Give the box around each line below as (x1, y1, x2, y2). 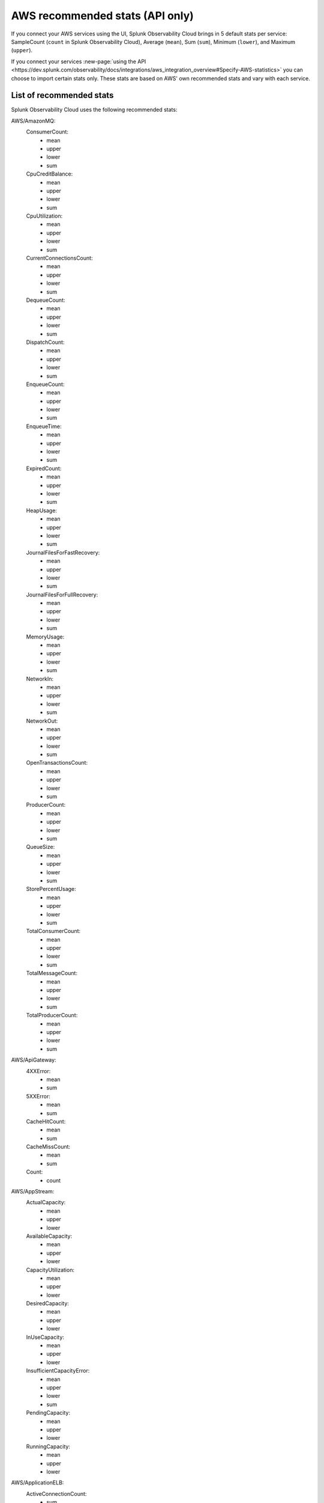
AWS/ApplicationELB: (11, 1479, 64, 1486)
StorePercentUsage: (26, 886, 76, 893)
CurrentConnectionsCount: (26, 254, 93, 262)
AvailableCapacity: (26, 1232, 72, 1240)
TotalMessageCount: (26, 970, 78, 977)
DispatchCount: (26, 338, 65, 346)
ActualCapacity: (26, 1199, 66, 1206)
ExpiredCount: (26, 465, 62, 472)
